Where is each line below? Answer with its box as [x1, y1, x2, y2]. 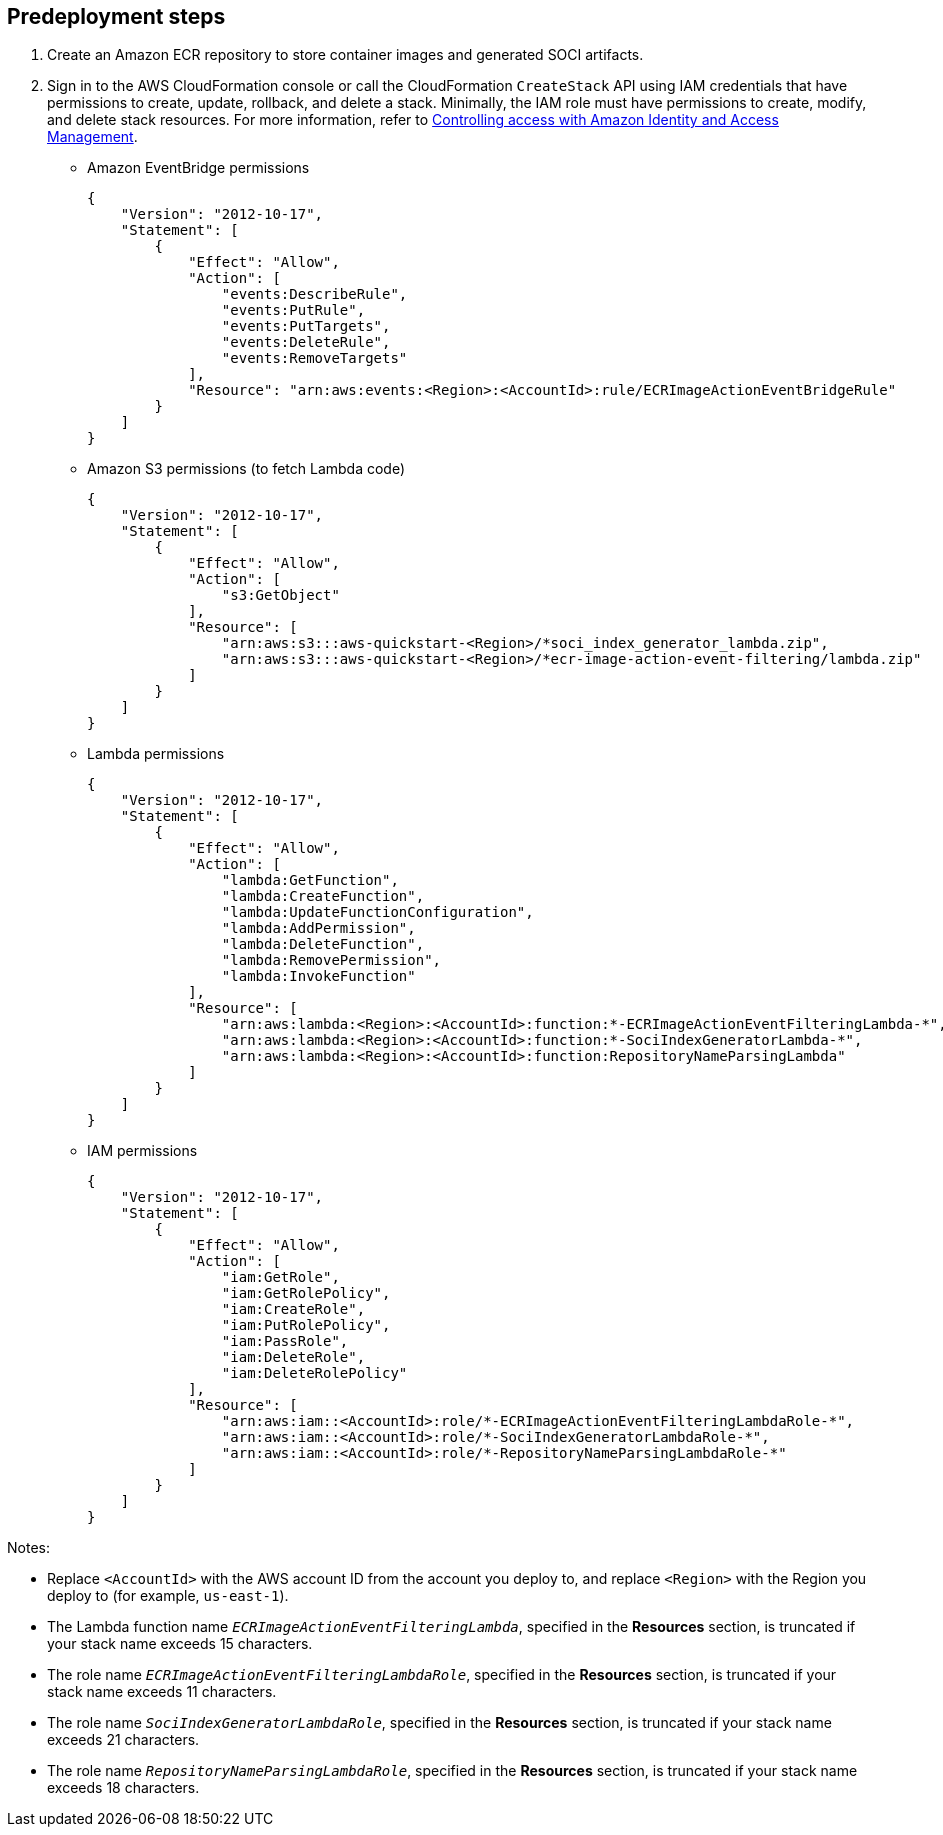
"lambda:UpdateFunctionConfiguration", [221, 904, 534, 921]
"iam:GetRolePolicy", [221, 1285, 391, 1302]
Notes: [7, 1539, 50, 1557]
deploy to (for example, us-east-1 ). [47, 1587, 289, 1605]
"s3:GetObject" [221, 587, 340, 604]
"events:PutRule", [221, 302, 366, 319]
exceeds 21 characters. [47, 1731, 200, 1749]
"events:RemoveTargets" [221, 350, 408, 367]
